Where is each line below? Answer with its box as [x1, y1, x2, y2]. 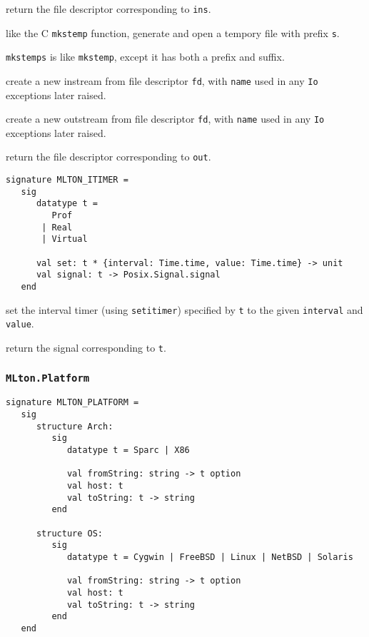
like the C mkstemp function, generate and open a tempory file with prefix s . [6, 25, 340, 40]
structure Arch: [36, 421, 113, 432]
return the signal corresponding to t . [6, 340, 166, 355]
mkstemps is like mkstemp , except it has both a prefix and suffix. [6, 49, 285, 64]
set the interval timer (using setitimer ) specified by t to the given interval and [6, 302, 363, 317]
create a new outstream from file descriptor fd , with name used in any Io [6, 111, 325, 126]
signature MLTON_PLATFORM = [6, 397, 139, 408]
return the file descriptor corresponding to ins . [6, 1, 211, 16]
